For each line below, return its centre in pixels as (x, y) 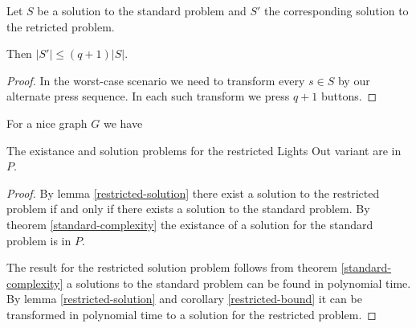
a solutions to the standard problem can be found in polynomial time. (239, 283)
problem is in (39, 240)
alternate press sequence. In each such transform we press (148, 96)
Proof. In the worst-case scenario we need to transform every (156, 80)
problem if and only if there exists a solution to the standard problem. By (188, 209)
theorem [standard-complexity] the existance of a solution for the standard (190, 224)
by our (354, 80)
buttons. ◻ (349, 96)
